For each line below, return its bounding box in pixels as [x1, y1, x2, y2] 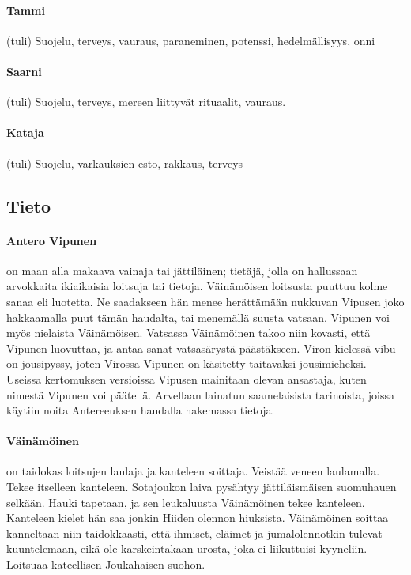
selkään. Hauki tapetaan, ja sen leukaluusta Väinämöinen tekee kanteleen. [6, 494, 365, 510]
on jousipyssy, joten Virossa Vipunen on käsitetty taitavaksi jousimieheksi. [6, 355, 367, 372]
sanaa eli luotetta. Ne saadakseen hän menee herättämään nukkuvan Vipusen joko [6, 293, 405, 309]
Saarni [6, 62, 42, 79]
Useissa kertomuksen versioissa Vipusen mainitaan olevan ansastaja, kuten [6, 370, 367, 387]
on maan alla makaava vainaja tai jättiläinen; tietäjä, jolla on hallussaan [6, 262, 358, 278]
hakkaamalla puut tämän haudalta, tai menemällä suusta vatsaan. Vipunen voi [6, 308, 390, 325]
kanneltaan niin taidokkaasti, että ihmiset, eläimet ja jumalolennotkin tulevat [6, 524, 383, 541]
